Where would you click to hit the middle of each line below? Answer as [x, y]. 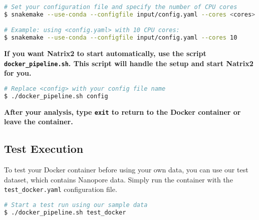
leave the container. [39, 122]
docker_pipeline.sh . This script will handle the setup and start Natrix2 [129, 63]
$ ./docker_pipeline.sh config [56, 96]
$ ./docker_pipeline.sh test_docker [65, 212]
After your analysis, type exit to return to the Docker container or [122, 112]
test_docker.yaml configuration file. [61, 189]
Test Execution [44, 149]
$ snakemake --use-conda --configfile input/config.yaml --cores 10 [121, 38]
